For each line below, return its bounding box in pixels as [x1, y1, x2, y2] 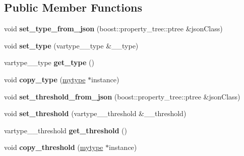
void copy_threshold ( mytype [4, 142, 103, 152]
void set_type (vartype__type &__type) [4, 40, 139, 50]
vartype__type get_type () [4, 57, 94, 68]
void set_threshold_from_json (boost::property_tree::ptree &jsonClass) [4, 91, 240, 101]
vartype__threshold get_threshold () [4, 125, 127, 135]
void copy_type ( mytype [4, 74, 86, 84]
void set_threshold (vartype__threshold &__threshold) [4, 108, 187, 119]
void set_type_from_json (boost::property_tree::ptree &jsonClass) [4, 23, 223, 34]
